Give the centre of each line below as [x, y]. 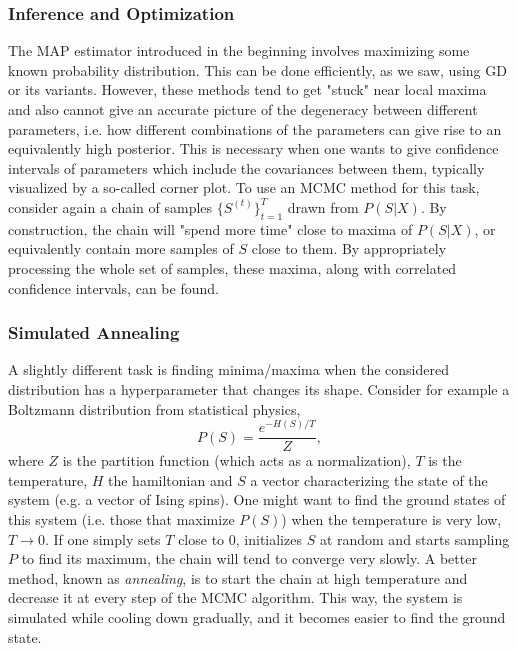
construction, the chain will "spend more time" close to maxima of [210, 228]
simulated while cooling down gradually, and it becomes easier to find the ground [257, 617]
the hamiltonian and [170, 479]
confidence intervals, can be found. [113, 287]
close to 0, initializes [240, 538]
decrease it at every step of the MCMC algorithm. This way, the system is [235, 597]
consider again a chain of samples [110, 206]
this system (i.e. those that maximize [121, 519]
